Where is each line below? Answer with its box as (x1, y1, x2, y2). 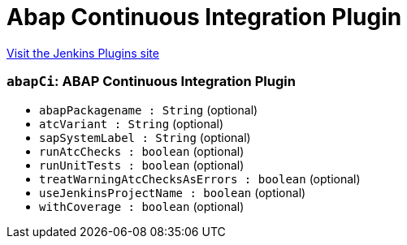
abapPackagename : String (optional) (39, 102, 258, 117)
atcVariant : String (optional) (39, 116, 224, 131)
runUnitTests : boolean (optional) (39, 157, 245, 172)
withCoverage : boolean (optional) (39, 199, 245, 213)
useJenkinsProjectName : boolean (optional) (39, 185, 306, 200)
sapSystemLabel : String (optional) (39, 130, 251, 144)
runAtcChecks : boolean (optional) (39, 144, 245, 158)
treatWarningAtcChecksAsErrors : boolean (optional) (39, 171, 361, 186)
